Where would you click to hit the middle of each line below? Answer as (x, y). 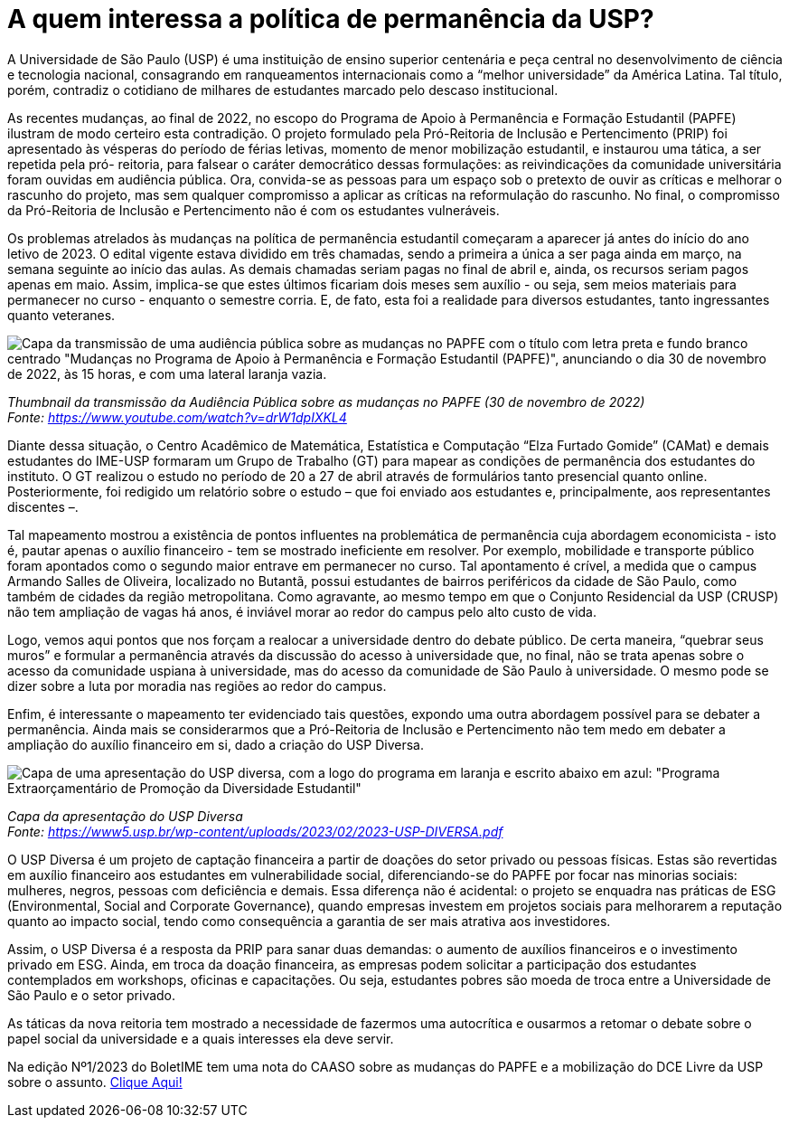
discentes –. (43, 506)
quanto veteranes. (61, 315)
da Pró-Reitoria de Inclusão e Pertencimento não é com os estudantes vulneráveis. (254, 210)
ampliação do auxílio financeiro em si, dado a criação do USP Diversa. (216, 744)
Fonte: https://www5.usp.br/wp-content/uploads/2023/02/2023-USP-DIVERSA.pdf (255, 831)
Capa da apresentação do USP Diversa (125, 816)
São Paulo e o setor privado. (92, 995)
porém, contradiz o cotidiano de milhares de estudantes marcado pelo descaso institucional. (283, 90)
